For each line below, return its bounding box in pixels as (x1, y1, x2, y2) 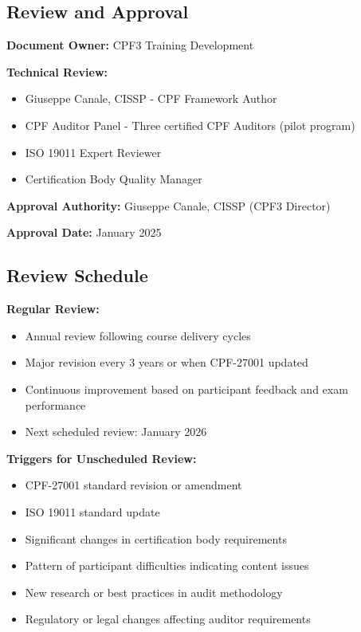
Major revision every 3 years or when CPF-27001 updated (25, 354, 308, 371)
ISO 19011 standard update (25, 503, 160, 520)
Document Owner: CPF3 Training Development (6, 37, 254, 53)
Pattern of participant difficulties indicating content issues (25, 557, 309, 574)
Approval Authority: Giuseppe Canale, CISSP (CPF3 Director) (6, 197, 331, 214)
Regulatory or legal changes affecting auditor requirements (25, 610, 311, 627)
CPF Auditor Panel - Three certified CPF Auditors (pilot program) (25, 116, 355, 133)
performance (25, 396, 86, 413)
